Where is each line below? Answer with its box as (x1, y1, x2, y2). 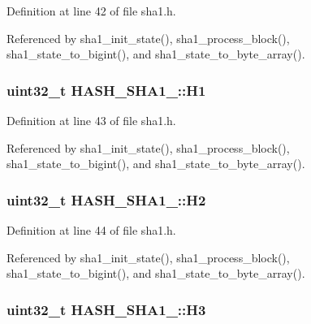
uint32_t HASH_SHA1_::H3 (6, 299, 206, 319)
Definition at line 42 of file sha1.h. (6, 2, 176, 19)
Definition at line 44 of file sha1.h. (6, 222, 176, 238)
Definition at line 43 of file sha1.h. (6, 112, 176, 128)
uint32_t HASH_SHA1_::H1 (6, 80, 206, 100)
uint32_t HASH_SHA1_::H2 (6, 189, 206, 210)
